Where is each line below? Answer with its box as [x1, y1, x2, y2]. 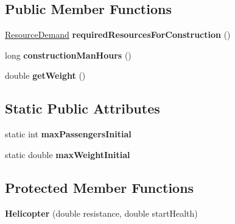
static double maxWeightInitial [5, 148, 130, 161]
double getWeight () [5, 69, 86, 82]
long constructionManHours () [5, 48, 132, 61]
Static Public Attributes [5, 99, 160, 118]
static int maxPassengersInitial [5, 128, 132, 140]
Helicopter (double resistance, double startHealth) [5, 206, 198, 219]
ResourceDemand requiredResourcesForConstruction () [5, 28, 231, 41]
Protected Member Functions [5, 178, 194, 197]
